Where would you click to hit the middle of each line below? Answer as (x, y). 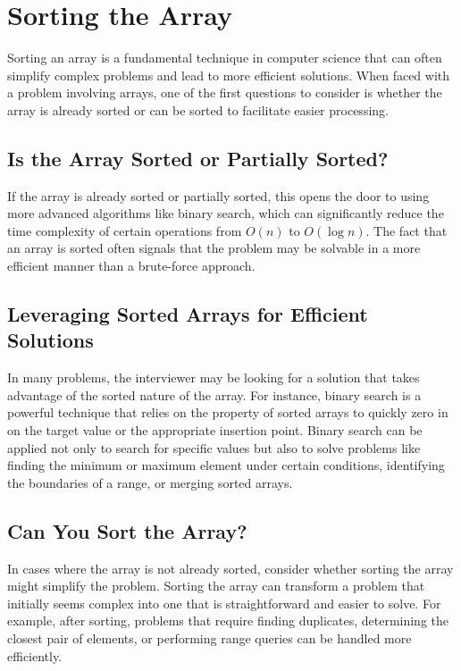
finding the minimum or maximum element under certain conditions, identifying (226, 465)
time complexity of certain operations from (125, 230)
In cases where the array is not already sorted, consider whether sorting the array (230, 568)
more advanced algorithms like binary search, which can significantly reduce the (226, 213)
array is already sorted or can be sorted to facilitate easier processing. (198, 109)
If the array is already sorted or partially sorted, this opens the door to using (218, 195)
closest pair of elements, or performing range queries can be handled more (210, 638)
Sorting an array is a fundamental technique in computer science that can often (225, 58)
